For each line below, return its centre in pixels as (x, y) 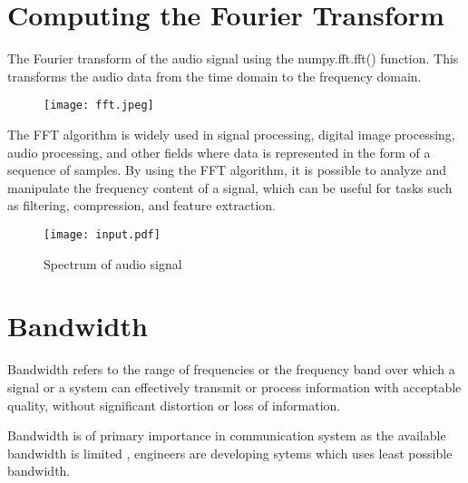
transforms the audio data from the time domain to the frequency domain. (214, 76)
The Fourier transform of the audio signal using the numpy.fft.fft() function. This (233, 58)
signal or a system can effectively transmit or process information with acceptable (234, 386)
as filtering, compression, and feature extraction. (141, 205)
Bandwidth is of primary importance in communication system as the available (227, 435)
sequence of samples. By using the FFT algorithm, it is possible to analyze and (227, 170)
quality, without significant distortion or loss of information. (174, 405)
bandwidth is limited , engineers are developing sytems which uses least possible (230, 453)
